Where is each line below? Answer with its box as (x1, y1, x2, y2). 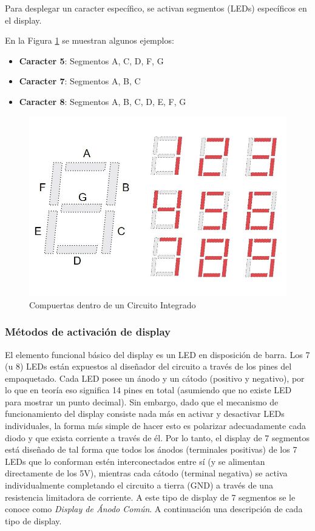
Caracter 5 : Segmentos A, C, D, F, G (19, 54, 164, 67)
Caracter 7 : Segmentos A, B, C (19, 75, 141, 87)
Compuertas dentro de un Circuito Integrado (29, 298, 196, 311)
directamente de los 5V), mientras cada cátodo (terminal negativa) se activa (5, 467, 288, 479)
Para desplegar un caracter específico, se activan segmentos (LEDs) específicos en (5, 2, 307, 14)
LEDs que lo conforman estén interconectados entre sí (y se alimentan (5, 455, 265, 467)
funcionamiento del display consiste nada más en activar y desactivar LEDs (5, 407, 285, 420)
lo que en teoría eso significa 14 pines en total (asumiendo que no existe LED (5, 384, 292, 396)
